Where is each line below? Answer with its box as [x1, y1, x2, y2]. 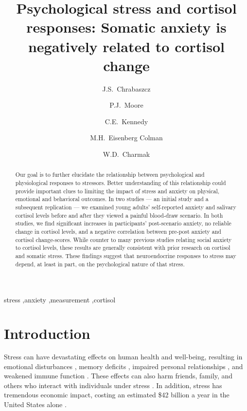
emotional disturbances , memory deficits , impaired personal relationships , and [4, 361, 243, 371]
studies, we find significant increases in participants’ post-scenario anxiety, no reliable [15, 219, 231, 227]
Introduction [4, 323, 90, 343]
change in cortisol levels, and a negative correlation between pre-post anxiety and [15, 227, 221, 236]
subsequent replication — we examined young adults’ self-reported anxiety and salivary [15, 203, 236, 211]
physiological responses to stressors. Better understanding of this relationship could [15, 179, 226, 187]
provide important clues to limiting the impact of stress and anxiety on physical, [15, 187, 220, 195]
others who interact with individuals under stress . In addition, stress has [4, 380, 222, 390]
